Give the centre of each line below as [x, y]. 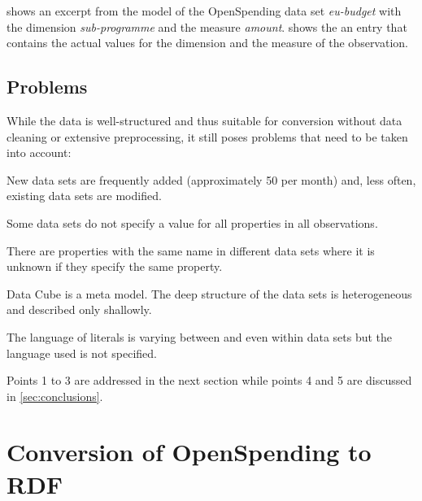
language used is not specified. [82, 353]
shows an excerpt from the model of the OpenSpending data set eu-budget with [204, 11]
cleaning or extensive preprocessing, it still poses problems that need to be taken [207, 136]
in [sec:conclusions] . [55, 396]
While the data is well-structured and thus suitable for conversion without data [204, 120]
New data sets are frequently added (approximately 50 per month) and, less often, [211, 179]
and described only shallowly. [79, 309]
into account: [39, 152]
